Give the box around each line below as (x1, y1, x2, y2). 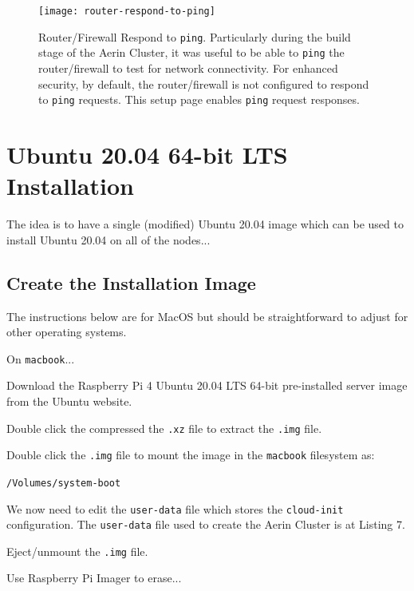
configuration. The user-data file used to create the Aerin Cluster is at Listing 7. (6, 516, 405, 533)
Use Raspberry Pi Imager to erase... (6, 569, 182, 586)
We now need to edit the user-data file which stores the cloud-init (6, 500, 344, 517)
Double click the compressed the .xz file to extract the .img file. (6, 419, 322, 436)
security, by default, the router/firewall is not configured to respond (38, 75, 369, 92)
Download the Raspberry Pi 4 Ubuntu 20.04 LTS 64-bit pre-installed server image (6, 377, 408, 394)
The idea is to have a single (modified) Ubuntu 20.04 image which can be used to (6, 216, 404, 232)
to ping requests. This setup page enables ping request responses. (38, 91, 360, 108)
